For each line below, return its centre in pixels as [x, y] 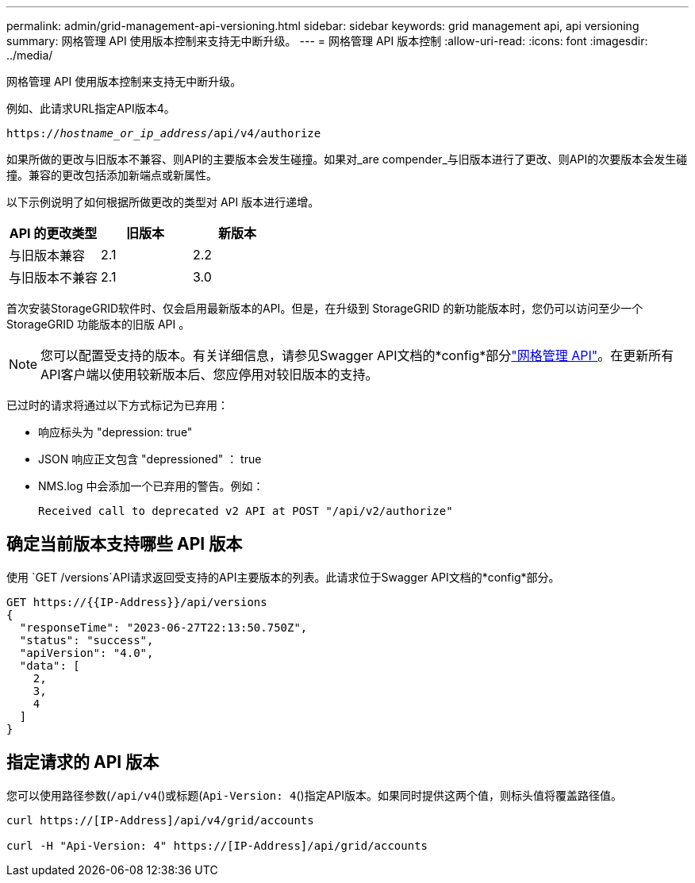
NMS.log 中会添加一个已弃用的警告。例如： [151, 486]
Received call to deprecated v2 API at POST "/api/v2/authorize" [246, 511]
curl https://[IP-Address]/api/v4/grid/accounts [160, 820]
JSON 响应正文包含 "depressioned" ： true [150, 459]
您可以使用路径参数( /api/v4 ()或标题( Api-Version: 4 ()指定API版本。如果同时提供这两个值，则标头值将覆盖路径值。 [315, 795]
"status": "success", [86, 640]
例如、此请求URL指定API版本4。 [91, 108]
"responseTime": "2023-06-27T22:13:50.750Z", [163, 627]
